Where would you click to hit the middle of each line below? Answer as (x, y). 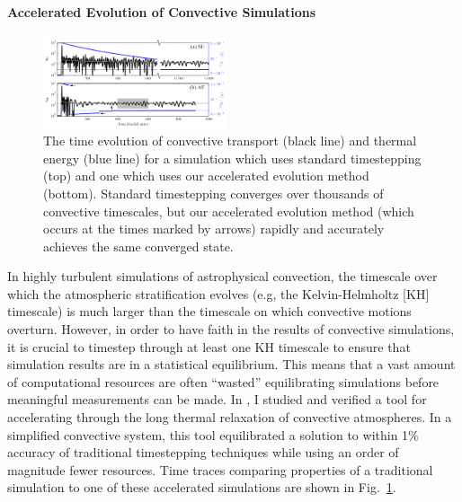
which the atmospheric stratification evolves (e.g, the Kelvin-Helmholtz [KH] (218, 293)
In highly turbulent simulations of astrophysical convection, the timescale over (222, 276)
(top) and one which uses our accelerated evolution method (206, 176)
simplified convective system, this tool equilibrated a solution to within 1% (213, 434)
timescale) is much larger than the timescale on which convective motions (209, 311)
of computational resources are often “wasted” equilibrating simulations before (223, 381)
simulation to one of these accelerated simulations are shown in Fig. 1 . (202, 487)
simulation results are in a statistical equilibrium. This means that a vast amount (231, 364)
